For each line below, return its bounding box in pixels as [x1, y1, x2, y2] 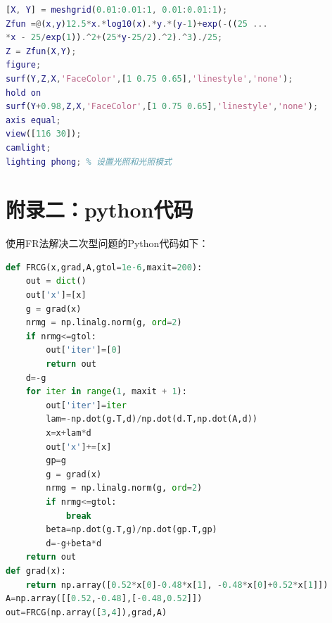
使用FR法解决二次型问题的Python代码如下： [6, 236, 209, 251]
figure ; [6, 60, 41, 70]
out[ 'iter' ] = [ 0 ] [46, 345, 122, 355]
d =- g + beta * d [46, 538, 102, 548]
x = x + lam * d [46, 427, 91, 438]
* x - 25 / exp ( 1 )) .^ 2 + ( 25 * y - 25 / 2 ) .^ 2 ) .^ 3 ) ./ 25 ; [6, 32, 223, 43]
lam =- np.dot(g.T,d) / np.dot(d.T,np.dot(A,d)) [46, 414, 257, 424]
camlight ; [6, 142, 51, 153]
